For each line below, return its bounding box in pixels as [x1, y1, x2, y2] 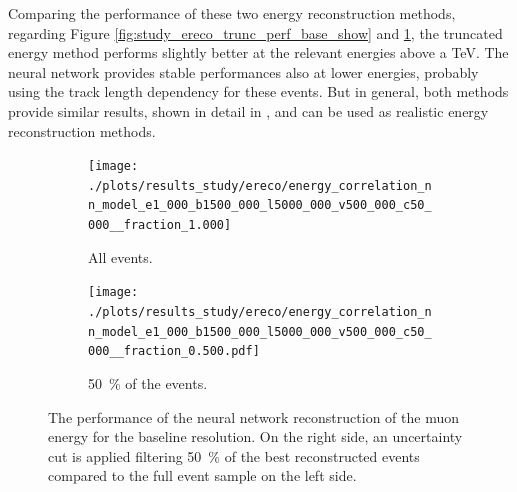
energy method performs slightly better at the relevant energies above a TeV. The [8, 42, 509, 63]
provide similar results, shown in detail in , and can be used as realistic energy [8, 100, 489, 121]
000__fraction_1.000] [88, 218, 232, 233]
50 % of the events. [88, 373, 208, 393]
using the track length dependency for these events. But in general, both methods [8, 81, 509, 102]
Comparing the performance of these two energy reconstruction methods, [8, 3, 456, 23]
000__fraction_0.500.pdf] [88, 344, 260, 359]
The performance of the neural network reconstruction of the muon [48, 406, 459, 427]
